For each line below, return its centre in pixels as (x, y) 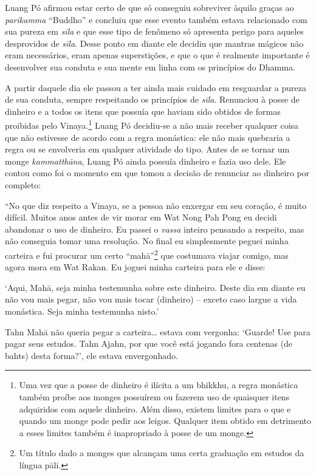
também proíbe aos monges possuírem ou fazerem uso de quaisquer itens (154, 396)
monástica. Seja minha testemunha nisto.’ (82, 311)
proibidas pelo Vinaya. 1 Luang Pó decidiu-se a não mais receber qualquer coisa (152, 124)
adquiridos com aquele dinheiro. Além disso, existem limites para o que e (155, 408)
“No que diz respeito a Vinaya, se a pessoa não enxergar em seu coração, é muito (156, 205)
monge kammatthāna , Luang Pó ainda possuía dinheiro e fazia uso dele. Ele (146, 161)
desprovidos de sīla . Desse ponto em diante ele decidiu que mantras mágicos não (154, 43)
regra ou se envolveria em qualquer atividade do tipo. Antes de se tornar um (147, 149)
